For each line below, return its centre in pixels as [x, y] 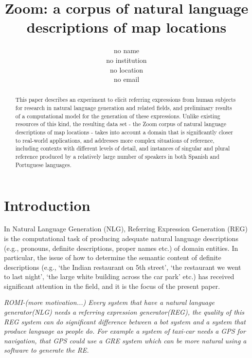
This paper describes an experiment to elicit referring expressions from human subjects [126, 100]
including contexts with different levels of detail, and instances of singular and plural [123, 148]
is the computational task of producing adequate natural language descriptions [121, 238]
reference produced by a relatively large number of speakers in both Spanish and [117, 157]
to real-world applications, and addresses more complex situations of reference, [115, 140]
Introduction [47, 205]
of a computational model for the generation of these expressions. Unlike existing [118, 116]
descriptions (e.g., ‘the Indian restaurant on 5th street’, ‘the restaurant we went [123, 267]
